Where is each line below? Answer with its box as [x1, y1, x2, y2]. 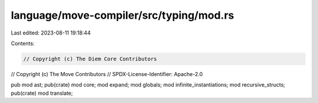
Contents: [11, 40, 35, 47]
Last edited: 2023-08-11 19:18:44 [11, 29, 91, 36]
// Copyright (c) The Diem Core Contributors [23, 56, 157, 62]
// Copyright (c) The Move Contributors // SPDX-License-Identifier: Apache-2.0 [11, 70, 203, 77]
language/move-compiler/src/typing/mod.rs [11, 9, 234, 22]
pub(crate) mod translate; [11, 90, 73, 97]
